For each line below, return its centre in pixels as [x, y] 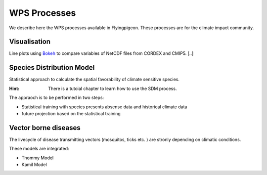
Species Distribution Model [52, 67]
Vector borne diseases [45, 128]
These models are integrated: [39, 149]
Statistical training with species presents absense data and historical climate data [104, 107]
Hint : [14, 88]
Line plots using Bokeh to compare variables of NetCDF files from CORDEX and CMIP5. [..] [101, 53]
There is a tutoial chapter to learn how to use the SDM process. [112, 88]
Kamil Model [34, 165]
